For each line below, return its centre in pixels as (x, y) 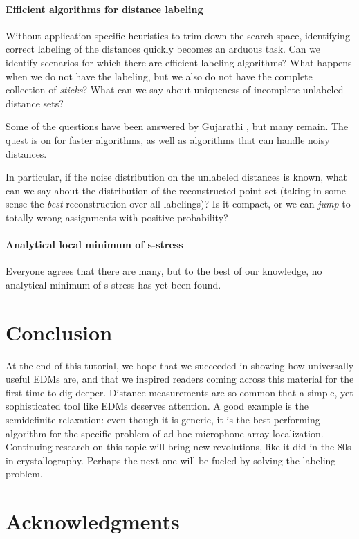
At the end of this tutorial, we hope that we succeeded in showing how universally (180, 365)
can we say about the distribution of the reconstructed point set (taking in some (176, 190)
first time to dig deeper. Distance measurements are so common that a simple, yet (179, 392)
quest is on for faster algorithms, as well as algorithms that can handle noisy (168, 139)
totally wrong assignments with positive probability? (117, 217)
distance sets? (35, 103)
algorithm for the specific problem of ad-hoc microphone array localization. (165, 433)
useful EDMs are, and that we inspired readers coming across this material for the (180, 379)
